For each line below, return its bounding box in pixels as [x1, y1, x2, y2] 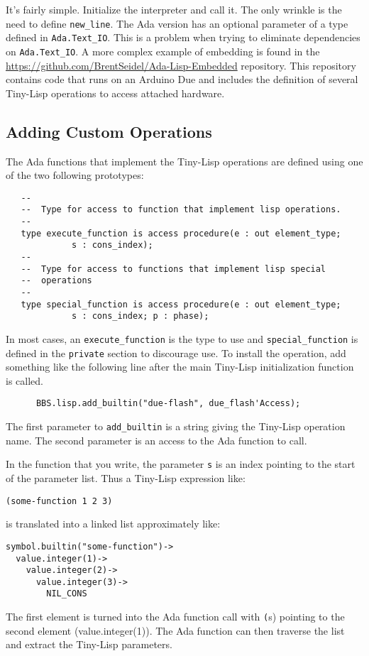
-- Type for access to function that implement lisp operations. [21, 204, 341, 215]
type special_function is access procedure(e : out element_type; [21, 299, 341, 310]
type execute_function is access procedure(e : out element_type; [21, 228, 341, 239]
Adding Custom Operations [6, 120, 212, 142]
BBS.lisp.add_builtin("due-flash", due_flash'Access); [35, 398, 301, 409]
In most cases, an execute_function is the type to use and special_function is [6, 331, 358, 346]
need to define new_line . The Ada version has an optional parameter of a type [6, 16, 348, 31]
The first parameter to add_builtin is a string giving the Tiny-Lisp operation [6, 419, 346, 434]
